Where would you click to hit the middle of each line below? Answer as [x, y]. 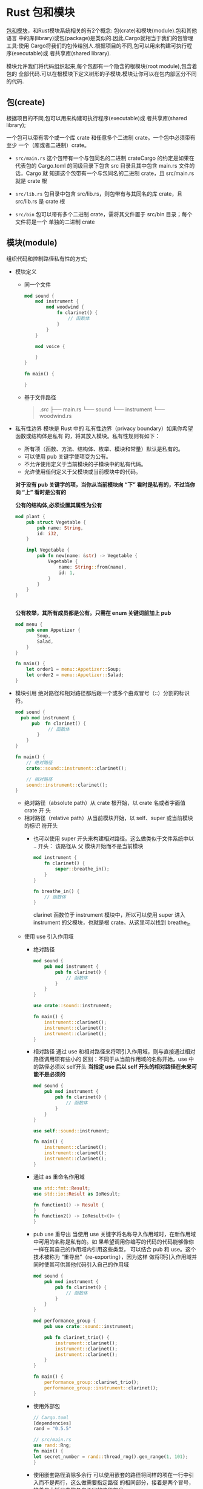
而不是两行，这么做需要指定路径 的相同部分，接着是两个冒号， [116, 1482]
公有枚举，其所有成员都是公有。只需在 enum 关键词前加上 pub [93, 613]
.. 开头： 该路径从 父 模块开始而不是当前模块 [88, 846]
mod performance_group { [65, 1321]
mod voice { [50, 346]
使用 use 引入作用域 [49, 937]
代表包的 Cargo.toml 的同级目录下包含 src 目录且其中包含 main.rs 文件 [102, 165]
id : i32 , [48, 533]
